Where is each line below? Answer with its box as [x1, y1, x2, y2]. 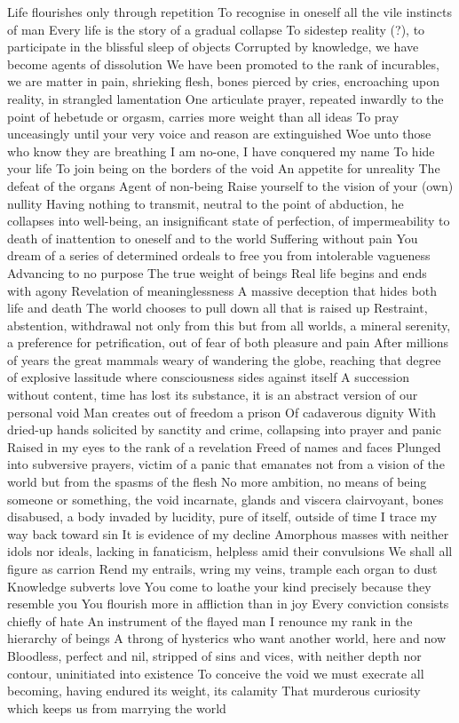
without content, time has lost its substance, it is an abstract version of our [7, 385, 418, 404]
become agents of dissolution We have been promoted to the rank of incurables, [7, 54, 439, 73]
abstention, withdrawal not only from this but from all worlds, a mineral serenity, [7, 315, 451, 334]
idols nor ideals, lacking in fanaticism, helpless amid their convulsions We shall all [7, 542, 453, 560]
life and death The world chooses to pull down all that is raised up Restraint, [7, 298, 428, 317]
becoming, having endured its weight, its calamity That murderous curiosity [7, 681, 421, 700]
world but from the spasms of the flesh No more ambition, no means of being [7, 473, 427, 491]
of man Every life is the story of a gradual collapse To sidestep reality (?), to [7, 20, 425, 38]
